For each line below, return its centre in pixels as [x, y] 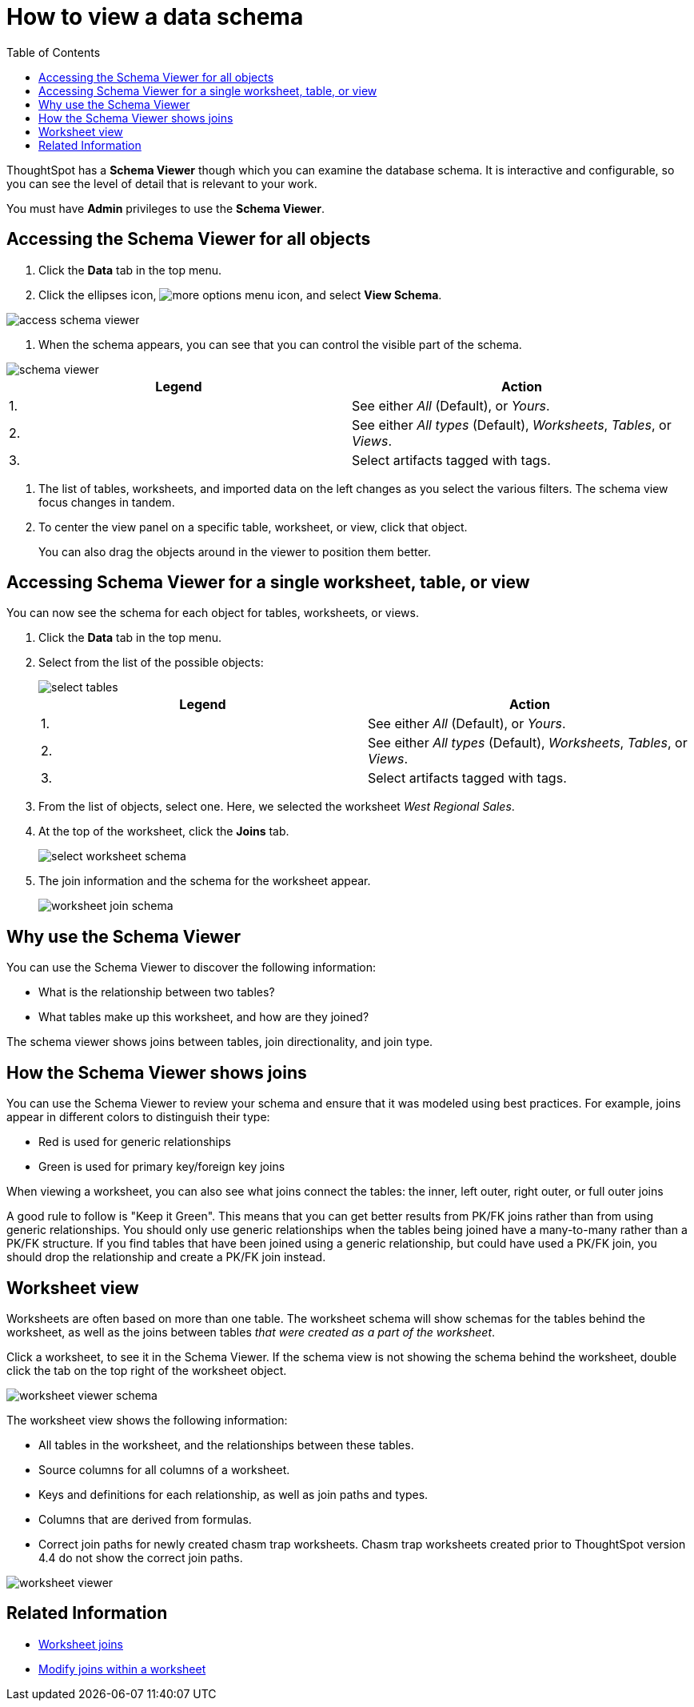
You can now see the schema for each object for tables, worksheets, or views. [213, 613]
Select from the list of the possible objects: [151, 663]
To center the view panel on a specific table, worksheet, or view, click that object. [253, 527]
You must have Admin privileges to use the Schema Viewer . [166, 208]
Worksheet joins [81, 1644]
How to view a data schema [155, 17]
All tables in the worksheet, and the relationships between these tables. [226, 1445]
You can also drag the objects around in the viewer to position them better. [235, 551]
